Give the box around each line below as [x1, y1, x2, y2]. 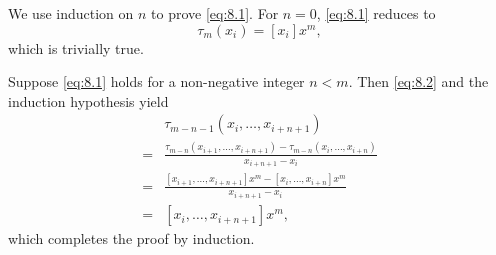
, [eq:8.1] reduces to [316, 3, 436, 23]
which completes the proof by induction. [8, 228, 255, 249]
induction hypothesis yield [8, 90, 169, 111]
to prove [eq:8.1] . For [151, 3, 279, 23]
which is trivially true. [8, 37, 144, 58]
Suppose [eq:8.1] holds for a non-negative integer [8, 71, 305, 92]
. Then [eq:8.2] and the [348, 71, 489, 92]
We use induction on [8, 3, 134, 23]
